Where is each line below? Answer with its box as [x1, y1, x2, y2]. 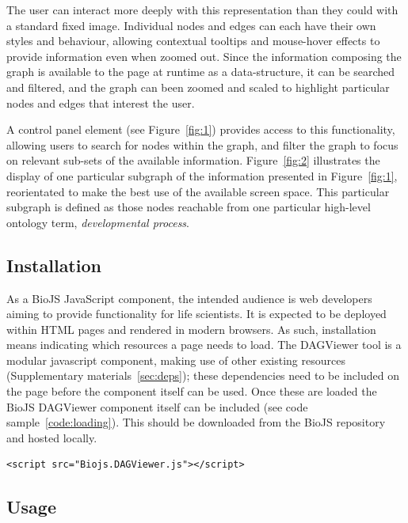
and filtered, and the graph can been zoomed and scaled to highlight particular [6, 78, 390, 95]
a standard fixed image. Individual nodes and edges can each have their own [6, 17, 376, 33]
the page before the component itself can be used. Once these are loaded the [6, 383, 377, 400]
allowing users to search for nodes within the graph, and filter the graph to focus [6, 136, 398, 153]
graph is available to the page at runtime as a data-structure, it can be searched [6, 63, 395, 80]
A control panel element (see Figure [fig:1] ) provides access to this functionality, [6, 121, 395, 138]
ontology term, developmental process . [6, 214, 189, 230]
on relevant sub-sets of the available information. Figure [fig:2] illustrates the [6, 152, 380, 169]
